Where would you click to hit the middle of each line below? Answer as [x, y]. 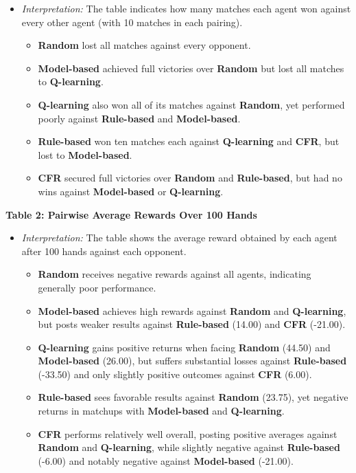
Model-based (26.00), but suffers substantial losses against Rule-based [192, 361]
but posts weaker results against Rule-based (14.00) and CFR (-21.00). [192, 324]
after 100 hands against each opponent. [104, 251]
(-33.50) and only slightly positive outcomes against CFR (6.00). [175, 374]
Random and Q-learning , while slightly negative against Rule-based [189, 447]
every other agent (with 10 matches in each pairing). [132, 22]
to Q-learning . [71, 81]
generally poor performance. [97, 287]
